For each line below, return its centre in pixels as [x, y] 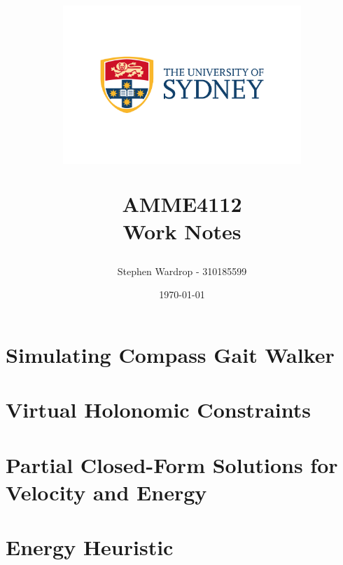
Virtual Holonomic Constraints [158, 410]
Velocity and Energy [106, 492]
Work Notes [182, 231]
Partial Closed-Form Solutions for [172, 464]
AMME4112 [182, 203]
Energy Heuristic [90, 547]
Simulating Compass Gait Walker [170, 355]
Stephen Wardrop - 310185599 [182, 271]
